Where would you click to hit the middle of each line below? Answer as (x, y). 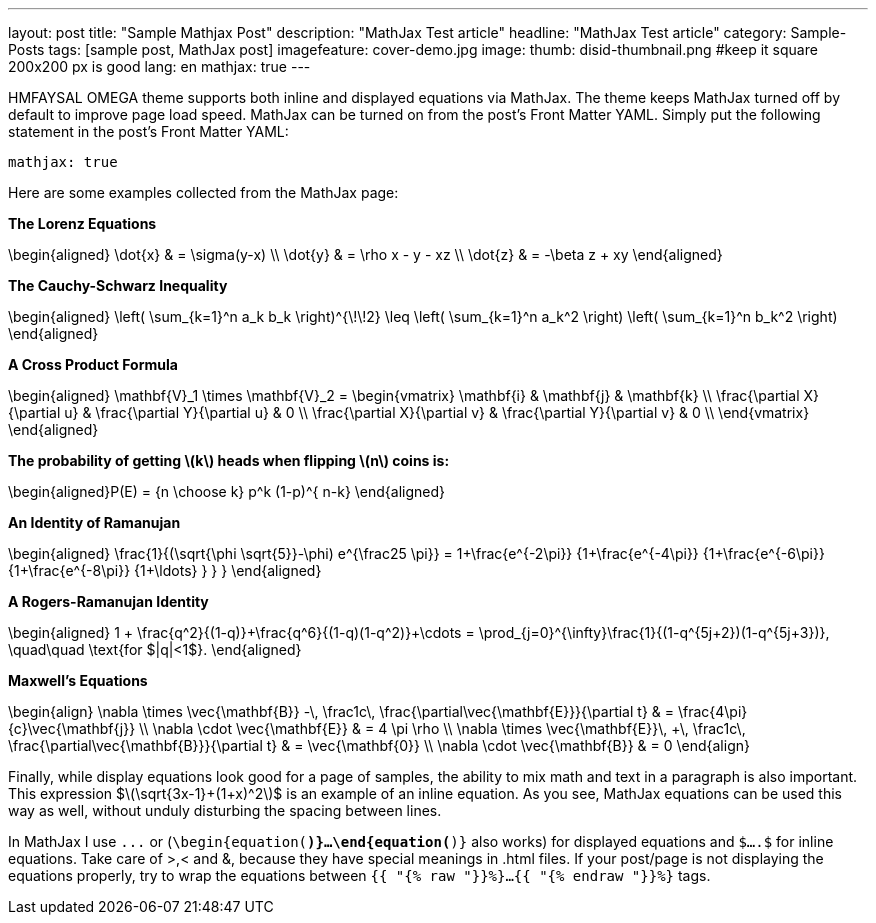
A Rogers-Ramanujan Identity (108, 601)
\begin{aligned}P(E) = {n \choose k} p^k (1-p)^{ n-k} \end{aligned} (227, 491)
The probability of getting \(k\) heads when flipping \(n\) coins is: (229, 460)
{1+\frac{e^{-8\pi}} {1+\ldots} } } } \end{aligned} (165, 570)
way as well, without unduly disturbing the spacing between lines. (225, 810)
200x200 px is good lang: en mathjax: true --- (159, 66)
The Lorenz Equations (82, 223)
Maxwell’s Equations (78, 680)
